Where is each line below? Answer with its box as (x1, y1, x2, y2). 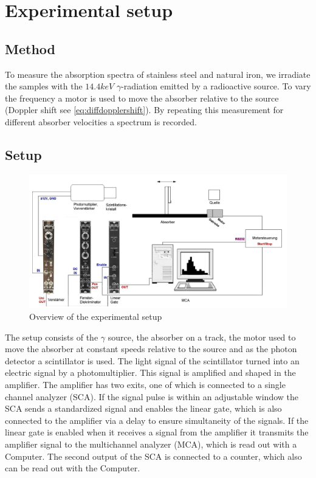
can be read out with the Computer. (5, 462, 140, 474)
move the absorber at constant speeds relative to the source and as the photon (5, 342, 297, 355)
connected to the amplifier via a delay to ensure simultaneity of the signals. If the (5, 414, 309, 426)
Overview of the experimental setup (29, 310, 162, 323)
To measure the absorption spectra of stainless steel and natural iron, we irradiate (5, 68, 311, 80)
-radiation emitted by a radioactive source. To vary (121, 80, 311, 92)
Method (5, 39, 55, 58)
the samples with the (5, 80, 83, 92)
